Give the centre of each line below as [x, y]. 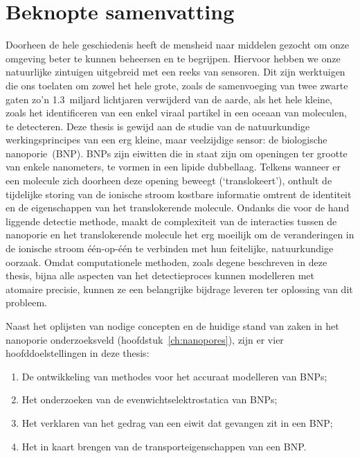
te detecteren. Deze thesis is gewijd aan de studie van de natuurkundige [158, 126]
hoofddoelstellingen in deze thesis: [78, 353]
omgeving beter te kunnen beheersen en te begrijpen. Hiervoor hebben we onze [173, 58]
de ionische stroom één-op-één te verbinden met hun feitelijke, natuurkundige [170, 248]
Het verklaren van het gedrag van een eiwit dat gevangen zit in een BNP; [177, 422]
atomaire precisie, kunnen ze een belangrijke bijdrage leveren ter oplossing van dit [179, 289]
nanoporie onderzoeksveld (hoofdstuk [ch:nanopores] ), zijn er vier [145, 339]
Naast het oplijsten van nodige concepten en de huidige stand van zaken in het [172, 326]
